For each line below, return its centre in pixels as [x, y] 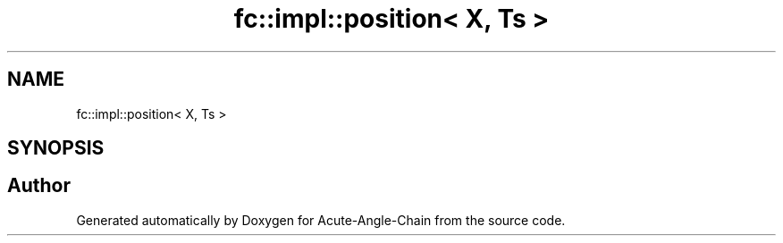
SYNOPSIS [56, 148]
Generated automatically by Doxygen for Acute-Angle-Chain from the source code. [321, 220]
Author [39, 186]
